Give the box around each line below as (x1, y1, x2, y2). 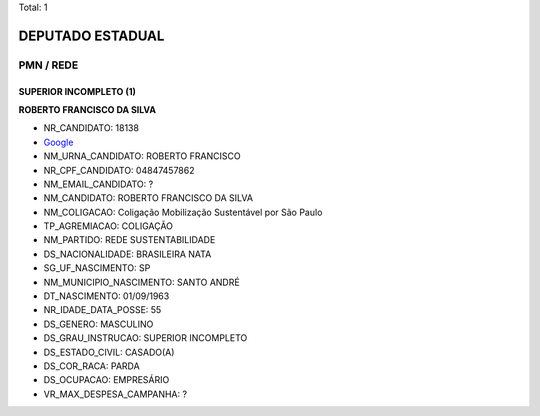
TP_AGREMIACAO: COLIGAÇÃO (43, 220, 174, 232)
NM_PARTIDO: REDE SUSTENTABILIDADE (43, 234, 216, 246)
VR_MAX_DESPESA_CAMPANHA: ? (43, 388, 188, 400)
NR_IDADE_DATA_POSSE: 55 (43, 304, 162, 316)
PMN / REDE (18, 58, 79, 72)
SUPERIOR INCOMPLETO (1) (18, 85, 137, 97)
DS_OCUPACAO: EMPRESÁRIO (43, 374, 170, 386)
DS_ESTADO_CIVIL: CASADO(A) (43, 346, 175, 358)
